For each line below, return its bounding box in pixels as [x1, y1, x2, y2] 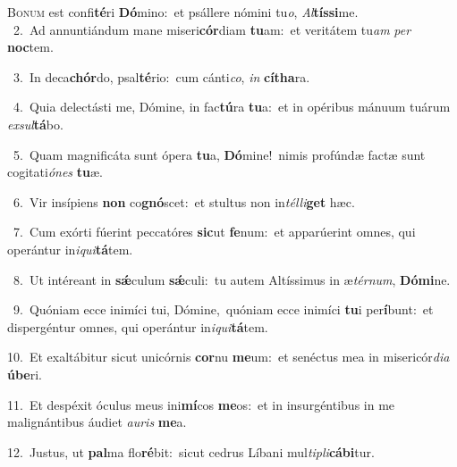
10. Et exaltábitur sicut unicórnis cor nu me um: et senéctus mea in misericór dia [7, 347, 450, 366]
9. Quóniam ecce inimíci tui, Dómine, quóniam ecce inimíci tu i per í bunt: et [13, 300, 434, 319]
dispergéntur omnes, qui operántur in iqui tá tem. [7, 317, 268, 336]
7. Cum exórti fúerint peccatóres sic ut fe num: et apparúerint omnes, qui [13, 222, 416, 241]
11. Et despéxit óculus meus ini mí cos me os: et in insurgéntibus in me [7, 395, 395, 413]
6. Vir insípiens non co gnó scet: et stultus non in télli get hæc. [13, 192, 355, 211]
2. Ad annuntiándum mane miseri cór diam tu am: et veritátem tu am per [13, 20, 411, 38]
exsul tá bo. [7, 114, 63, 133]
